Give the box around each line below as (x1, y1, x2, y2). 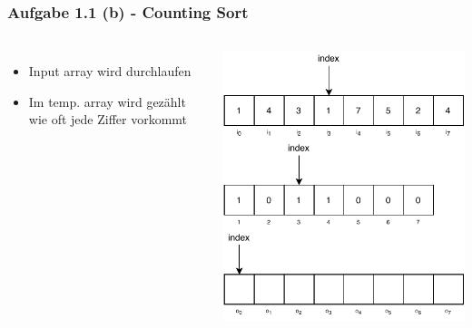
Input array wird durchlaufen (28, 62, 192, 81)
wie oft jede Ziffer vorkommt (28, 110, 188, 129)
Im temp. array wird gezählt (28, 92, 186, 111)
